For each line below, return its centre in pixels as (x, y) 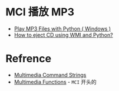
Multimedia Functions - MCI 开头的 (55, 82)
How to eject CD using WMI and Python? (63, 35)
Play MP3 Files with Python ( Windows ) (62, 28)
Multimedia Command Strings (50, 75)
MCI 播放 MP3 (40, 12)
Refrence (28, 59)
